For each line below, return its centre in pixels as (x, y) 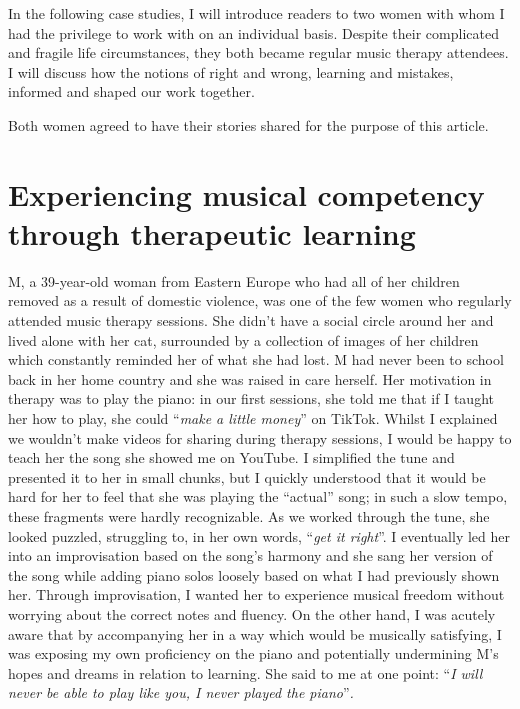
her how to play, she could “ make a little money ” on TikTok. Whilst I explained (253, 418)
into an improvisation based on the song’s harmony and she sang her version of (250, 555)
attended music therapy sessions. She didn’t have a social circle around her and (251, 320)
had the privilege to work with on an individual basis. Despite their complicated (253, 32)
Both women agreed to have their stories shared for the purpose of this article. (248, 124)
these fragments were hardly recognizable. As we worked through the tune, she (249, 516)
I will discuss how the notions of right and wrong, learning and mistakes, (231, 71)
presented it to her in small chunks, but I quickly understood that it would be (247, 476)
